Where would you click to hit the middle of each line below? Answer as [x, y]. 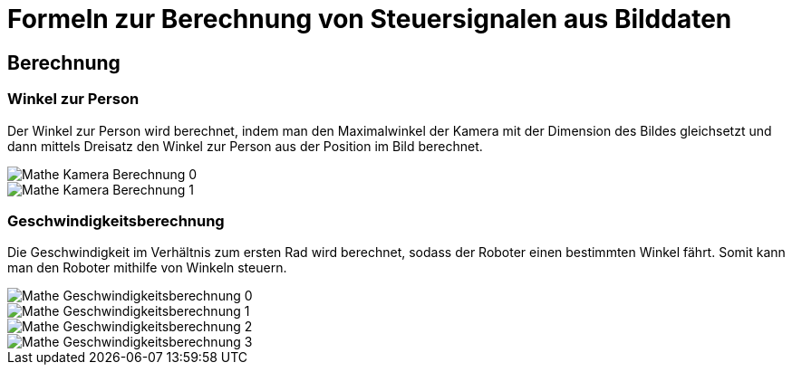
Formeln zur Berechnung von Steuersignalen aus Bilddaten [370, 19]
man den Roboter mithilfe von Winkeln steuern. [147, 268]
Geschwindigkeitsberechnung [116, 220]
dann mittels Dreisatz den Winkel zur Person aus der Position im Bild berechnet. [245, 146]
